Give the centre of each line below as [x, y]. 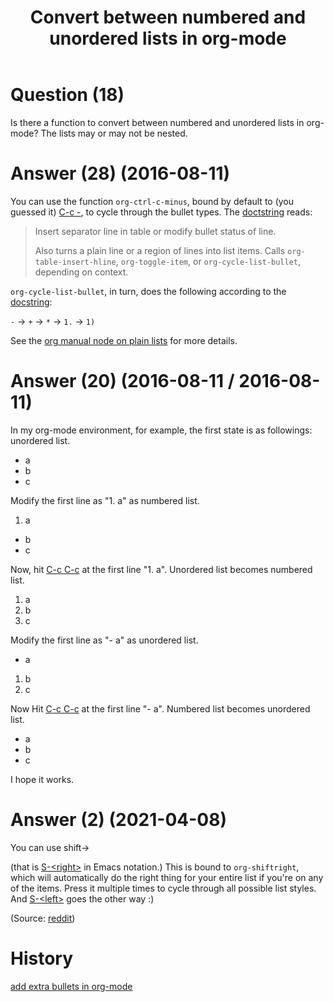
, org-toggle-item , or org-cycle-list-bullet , [208, 261]
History [42, 958]
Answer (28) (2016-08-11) [120, 173]
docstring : [31, 302]
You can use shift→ [50, 847]
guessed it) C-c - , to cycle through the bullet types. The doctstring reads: [161, 212]
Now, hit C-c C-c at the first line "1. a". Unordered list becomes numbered [161, 569]
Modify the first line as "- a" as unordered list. [104, 640]
